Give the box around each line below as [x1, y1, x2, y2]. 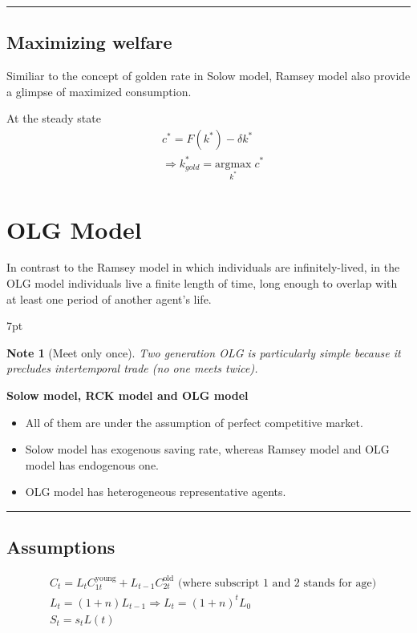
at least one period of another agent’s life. [6, 290, 212, 307]
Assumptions [6, 534, 115, 559]
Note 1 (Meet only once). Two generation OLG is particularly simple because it [6, 344, 401, 361]
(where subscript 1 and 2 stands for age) [177, 577, 377, 589]
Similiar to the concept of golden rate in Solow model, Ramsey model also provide [6, 67, 411, 84]
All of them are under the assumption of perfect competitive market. [25, 413, 363, 430]
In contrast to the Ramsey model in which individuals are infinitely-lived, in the [6, 259, 400, 276]
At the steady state [6, 110, 101, 127]
